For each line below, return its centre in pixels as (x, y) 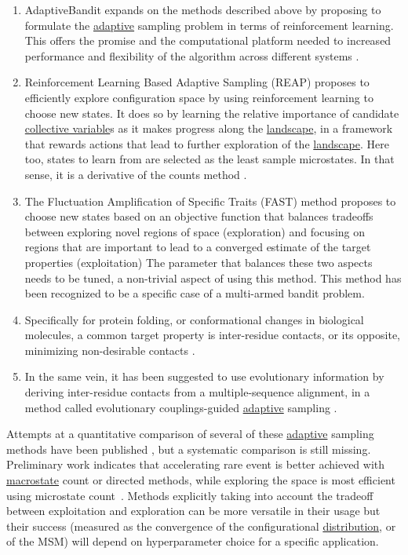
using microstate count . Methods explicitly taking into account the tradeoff (190, 495)
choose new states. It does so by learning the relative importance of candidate (212, 113)
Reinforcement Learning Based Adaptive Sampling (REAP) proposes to (197, 82)
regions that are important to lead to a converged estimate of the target (198, 247)
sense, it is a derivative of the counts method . (136, 174)
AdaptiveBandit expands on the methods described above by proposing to (203, 9)
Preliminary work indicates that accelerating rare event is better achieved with (196, 464)
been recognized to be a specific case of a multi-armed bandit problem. (195, 293)
